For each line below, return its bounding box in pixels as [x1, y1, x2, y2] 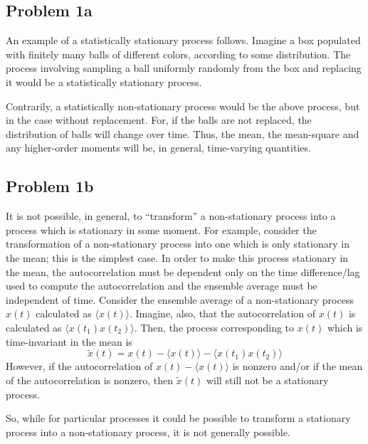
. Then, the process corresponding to [134, 319, 295, 334]
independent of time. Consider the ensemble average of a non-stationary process [6, 292, 354, 307]
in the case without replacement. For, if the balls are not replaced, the [6, 112, 312, 127]
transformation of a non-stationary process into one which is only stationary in [6, 236, 349, 251]
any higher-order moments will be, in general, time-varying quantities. [6, 140, 311, 155]
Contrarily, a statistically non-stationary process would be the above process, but [6, 98, 360, 113]
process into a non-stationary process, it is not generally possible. [6, 424, 290, 439]
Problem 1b [6, 175, 94, 197]
